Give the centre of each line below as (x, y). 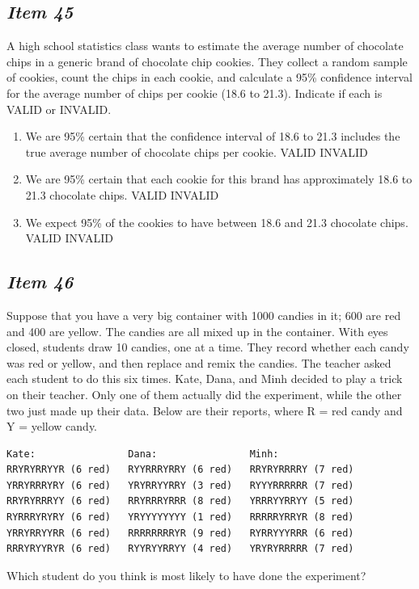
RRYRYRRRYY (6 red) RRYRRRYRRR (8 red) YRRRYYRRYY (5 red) (180, 501)
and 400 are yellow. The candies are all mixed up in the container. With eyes (197, 331)
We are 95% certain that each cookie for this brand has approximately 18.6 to (219, 179)
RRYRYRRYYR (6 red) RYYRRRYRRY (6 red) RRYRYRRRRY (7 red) (180, 470)
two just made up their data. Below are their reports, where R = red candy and (205, 410)
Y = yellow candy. (52, 426)
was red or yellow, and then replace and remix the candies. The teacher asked (199, 362)
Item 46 (40, 282)
